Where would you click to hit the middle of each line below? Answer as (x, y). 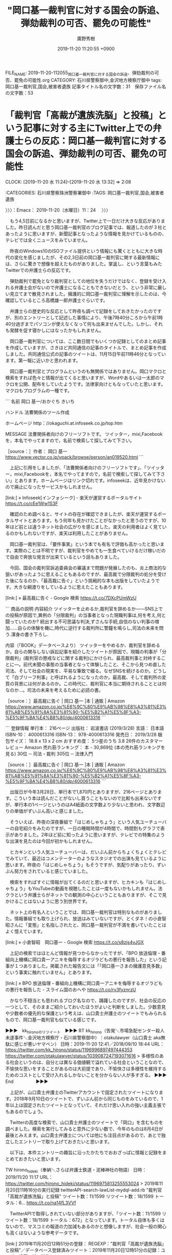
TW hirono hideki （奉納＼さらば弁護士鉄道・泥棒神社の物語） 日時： (76, 1171)
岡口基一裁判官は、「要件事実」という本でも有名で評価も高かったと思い (85, 544)
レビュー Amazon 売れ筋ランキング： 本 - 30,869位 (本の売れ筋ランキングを (85, 747)
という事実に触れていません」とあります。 (50, 972)
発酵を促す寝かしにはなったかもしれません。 (57, 330)
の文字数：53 (19, 93)
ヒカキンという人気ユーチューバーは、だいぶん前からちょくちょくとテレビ (88, 852)
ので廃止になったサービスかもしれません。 (50, 486)
